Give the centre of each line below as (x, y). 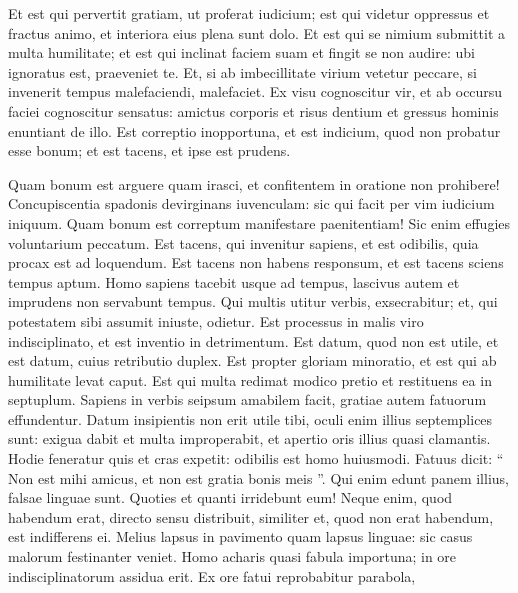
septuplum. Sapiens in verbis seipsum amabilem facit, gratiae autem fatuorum (247, 399)
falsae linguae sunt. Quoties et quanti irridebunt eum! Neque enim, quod (230, 497)
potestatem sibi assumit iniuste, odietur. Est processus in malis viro (216, 320)
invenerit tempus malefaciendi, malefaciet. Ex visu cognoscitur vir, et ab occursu (255, 91)
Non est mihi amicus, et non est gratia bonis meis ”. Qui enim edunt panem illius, (258, 477)
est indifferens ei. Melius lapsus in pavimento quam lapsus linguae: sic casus (240, 536)
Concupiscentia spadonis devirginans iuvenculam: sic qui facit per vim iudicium (251, 203)
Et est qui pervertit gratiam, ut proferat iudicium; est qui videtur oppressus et (249, 13)
